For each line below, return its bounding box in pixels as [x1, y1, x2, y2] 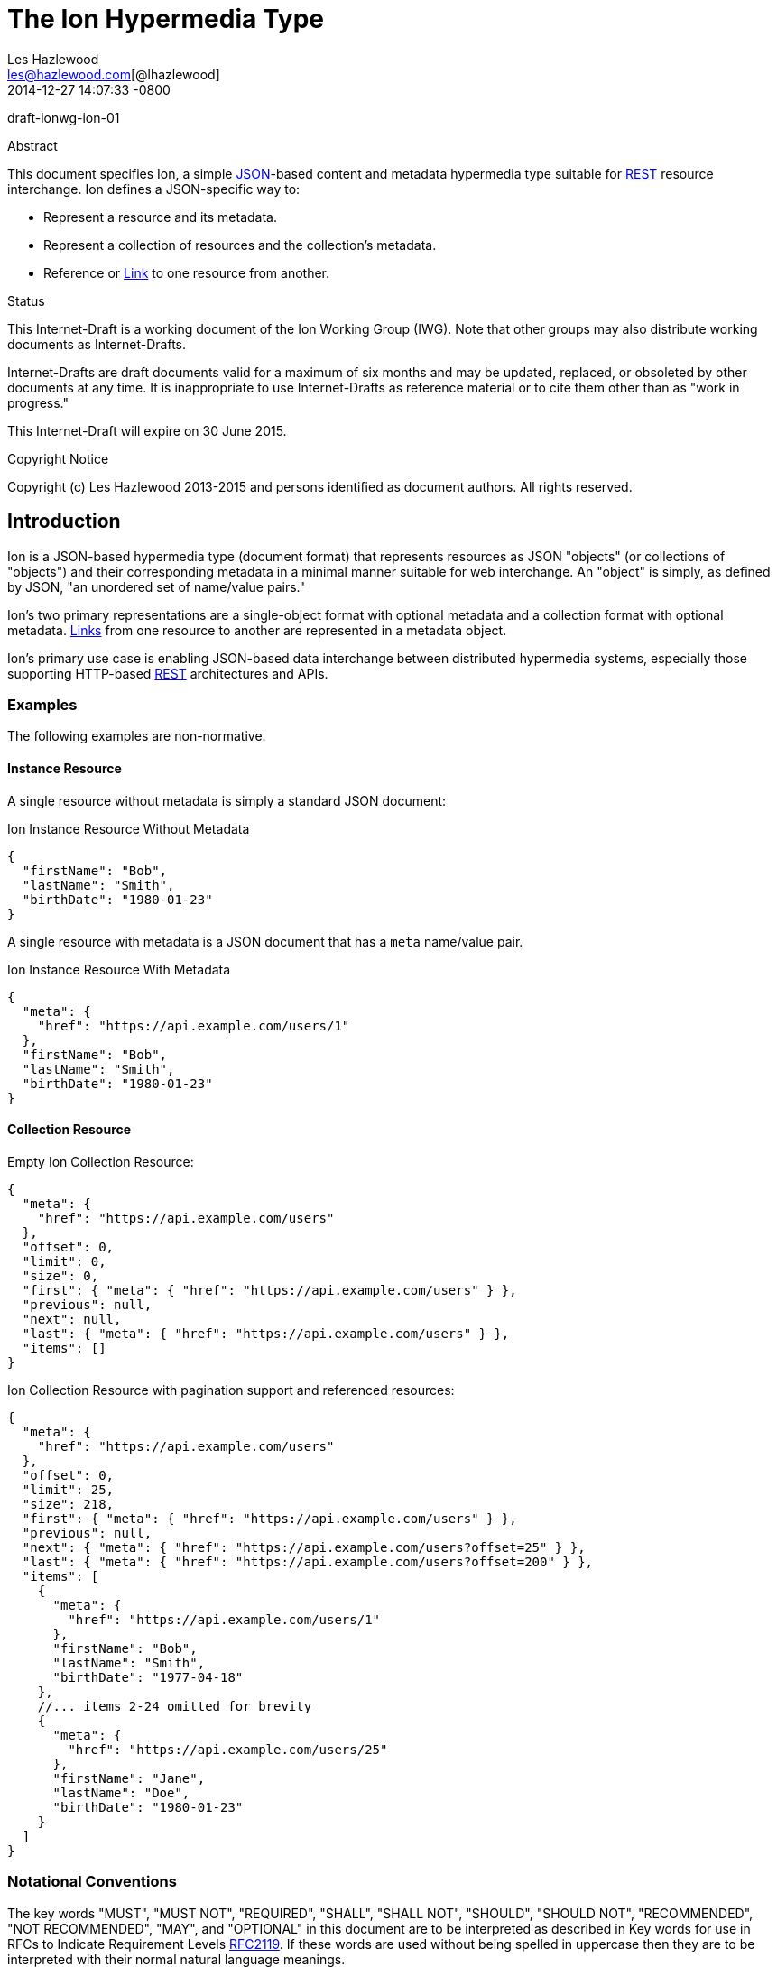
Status [7, 292, 45, 309]
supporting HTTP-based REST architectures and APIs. [7, 665, 328, 681]
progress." [7, 394, 69, 411]
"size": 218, [22, 1496, 115, 1511]
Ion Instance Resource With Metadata [7, 961, 231, 977]
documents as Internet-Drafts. [7, 336, 187, 352]
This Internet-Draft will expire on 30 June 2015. [7, 422, 287, 439]
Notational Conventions [7, 1872, 177, 1891]
